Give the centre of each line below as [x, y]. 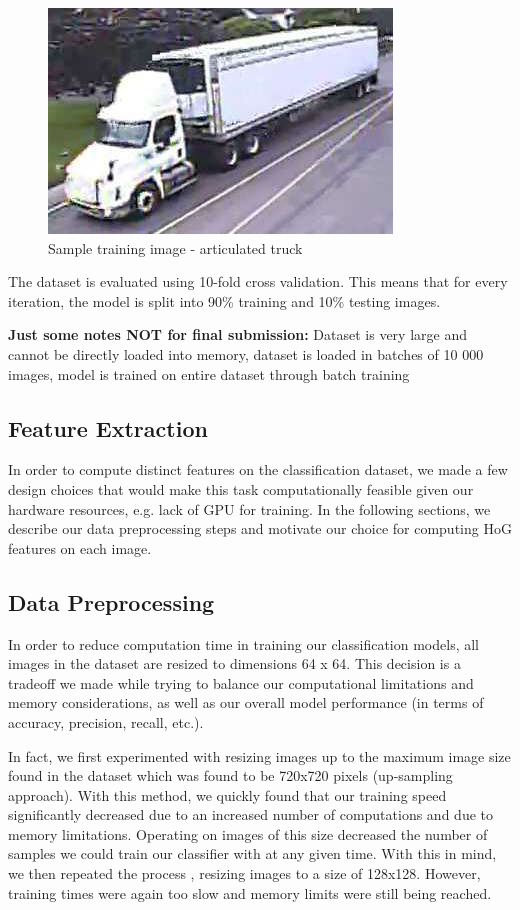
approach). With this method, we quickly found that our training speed [227, 794]
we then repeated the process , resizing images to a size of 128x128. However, [244, 873]
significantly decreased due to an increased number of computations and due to [250, 814]
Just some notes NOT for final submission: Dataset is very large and [237, 334]
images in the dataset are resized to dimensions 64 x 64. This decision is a [234, 663]
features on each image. [80, 547]
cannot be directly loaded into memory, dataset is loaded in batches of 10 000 [246, 353]
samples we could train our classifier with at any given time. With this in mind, [252, 853]
